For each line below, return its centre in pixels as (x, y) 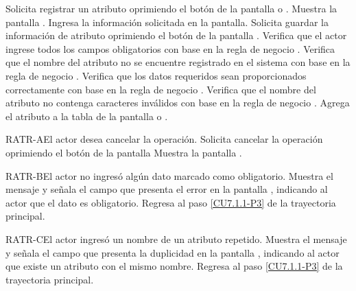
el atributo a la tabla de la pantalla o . (87, 116)
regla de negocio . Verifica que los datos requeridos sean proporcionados (156, 75)
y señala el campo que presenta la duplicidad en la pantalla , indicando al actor (173, 252)
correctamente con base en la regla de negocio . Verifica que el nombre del (161, 89)
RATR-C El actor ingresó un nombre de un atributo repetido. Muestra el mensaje (176, 238)
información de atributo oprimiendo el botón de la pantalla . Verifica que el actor (176, 35)
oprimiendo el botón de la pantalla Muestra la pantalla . (124, 152)
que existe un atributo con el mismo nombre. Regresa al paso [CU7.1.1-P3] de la (174, 266)
